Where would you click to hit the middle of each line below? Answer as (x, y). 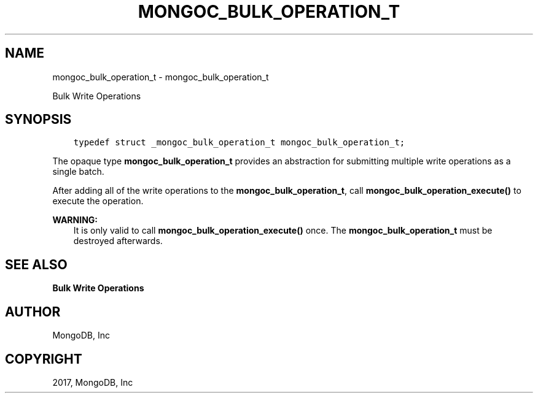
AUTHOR (33, 312)
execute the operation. (98, 201)
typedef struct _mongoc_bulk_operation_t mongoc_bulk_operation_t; (239, 143)
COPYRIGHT (44, 359)
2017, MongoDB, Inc (93, 382)
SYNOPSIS (38, 120)
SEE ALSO (36, 264)
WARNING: (75, 220)
